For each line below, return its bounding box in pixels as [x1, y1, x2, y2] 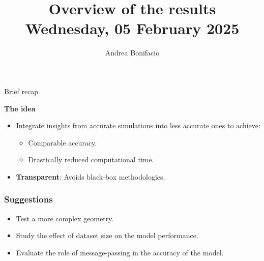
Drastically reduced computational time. [28, 154, 154, 165]
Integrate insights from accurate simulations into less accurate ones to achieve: [16, 120, 260, 131]
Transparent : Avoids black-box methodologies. [16, 171, 165, 182]
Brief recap [4, 85, 39, 96]
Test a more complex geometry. [16, 213, 114, 223]
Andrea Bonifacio [105, 47, 160, 58]
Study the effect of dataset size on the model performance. [16, 230, 198, 241]
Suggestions [4, 193, 53, 206]
